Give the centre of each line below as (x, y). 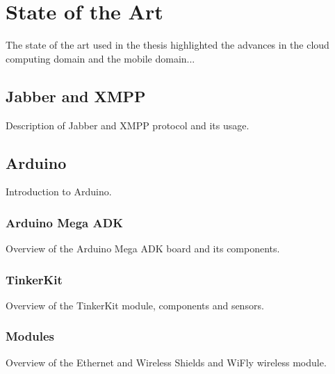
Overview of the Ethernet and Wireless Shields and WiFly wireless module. (166, 362)
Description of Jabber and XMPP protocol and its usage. (128, 125)
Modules (30, 336)
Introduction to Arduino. (59, 192)
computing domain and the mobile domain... (100, 58)
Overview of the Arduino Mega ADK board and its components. (143, 249)
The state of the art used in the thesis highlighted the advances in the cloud (167, 45)
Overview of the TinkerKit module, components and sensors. (135, 305)
